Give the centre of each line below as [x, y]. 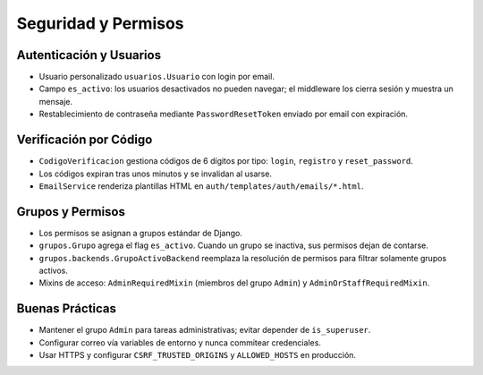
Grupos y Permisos [71, 212]
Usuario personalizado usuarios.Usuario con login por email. [157, 77]
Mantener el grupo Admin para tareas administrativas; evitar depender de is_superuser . [205, 330]
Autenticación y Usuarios [89, 55]
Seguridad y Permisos [100, 23]
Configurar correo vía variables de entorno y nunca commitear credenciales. [180, 342]
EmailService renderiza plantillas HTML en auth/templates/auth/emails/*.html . [201, 186]
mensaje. [56, 101]
